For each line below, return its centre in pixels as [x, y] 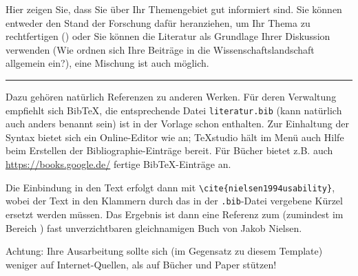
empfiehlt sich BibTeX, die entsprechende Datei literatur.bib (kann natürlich [174, 110]
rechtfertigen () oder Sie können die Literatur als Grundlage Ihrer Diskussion [168, 36]
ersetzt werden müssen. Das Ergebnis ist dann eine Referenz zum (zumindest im [175, 214]
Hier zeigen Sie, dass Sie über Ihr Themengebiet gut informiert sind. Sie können [174, 9]
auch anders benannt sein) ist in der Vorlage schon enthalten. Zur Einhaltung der [177, 124]
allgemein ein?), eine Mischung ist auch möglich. [107, 63]
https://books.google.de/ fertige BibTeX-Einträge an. [118, 164]
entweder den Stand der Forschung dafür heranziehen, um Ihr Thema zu [158, 22]
